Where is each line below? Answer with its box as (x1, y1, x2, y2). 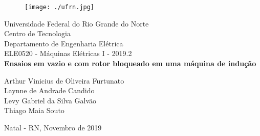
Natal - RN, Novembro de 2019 (4, 122, 102, 132)
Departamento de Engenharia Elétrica (4, 38, 123, 48)
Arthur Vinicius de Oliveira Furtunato (4, 75, 124, 86)
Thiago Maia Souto (4, 105, 64, 116)
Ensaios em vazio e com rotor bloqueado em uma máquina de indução (4, 58, 256, 69)
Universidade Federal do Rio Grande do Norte (4, 18, 149, 29)
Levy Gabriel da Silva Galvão (4, 95, 97, 105)
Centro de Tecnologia (4, 28, 71, 39)
